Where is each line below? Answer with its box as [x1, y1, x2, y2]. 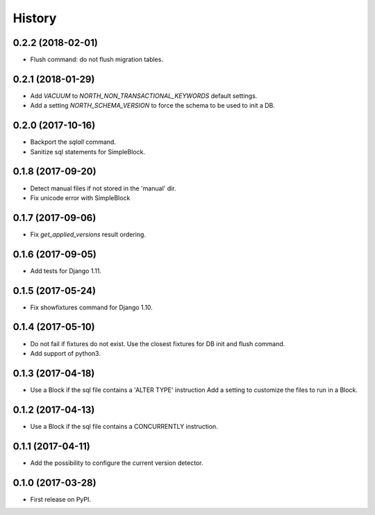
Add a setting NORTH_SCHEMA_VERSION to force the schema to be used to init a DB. [30, 101, 276, 110]
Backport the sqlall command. [30, 138, 116, 146]
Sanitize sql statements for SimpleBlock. [30, 147, 146, 156]
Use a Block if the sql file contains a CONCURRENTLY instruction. [30, 422, 218, 430]
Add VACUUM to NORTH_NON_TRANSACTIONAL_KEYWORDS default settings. [30, 91, 258, 100]
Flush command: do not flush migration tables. [30, 56, 163, 64]
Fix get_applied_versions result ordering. [30, 230, 146, 238]
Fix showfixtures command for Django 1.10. [30, 303, 153, 311]
